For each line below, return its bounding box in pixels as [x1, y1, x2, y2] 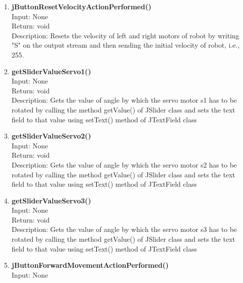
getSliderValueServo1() [11, 66, 91, 76]
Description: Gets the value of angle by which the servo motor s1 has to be [11, 95, 237, 105]
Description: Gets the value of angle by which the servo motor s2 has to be [11, 159, 237, 170]
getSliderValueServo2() [11, 131, 91, 141]
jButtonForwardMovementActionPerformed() [11, 260, 169, 270]
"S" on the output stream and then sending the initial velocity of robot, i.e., [11, 40, 240, 50]
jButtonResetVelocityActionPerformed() [11, 1, 152, 11]
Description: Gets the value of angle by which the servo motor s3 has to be [11, 224, 237, 234]
